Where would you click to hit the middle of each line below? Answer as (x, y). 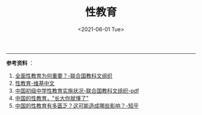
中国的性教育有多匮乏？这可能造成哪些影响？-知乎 (77, 105)
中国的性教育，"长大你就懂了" (52, 98)
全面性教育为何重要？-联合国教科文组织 (64, 75)
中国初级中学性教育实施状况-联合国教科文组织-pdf (77, 90)
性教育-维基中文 (35, 83)
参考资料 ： (20, 63)
